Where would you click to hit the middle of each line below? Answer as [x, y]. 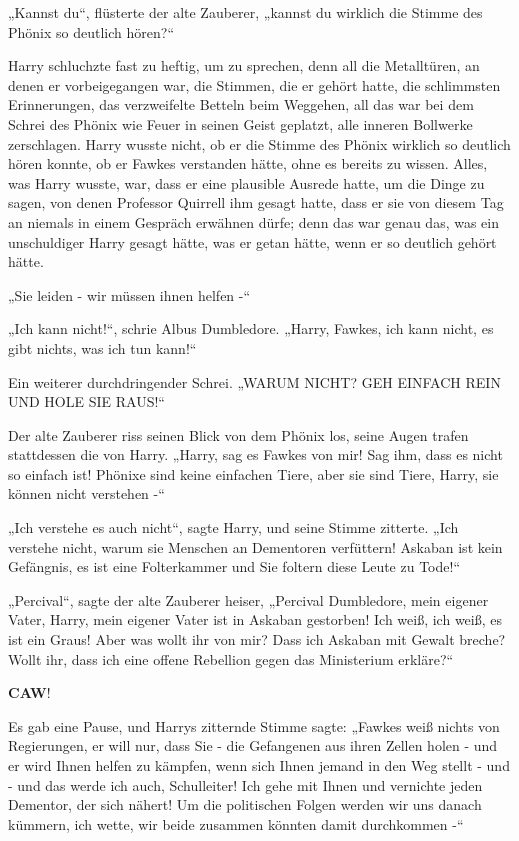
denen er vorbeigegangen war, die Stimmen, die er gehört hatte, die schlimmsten [254, 84]
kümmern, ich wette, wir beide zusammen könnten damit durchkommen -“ [236, 823]
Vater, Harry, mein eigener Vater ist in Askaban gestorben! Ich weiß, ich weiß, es [255, 619]
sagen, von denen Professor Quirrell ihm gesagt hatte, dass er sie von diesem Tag [256, 202]
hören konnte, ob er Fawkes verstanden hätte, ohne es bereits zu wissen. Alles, [248, 163]
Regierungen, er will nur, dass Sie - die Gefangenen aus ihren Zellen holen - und [253, 745]
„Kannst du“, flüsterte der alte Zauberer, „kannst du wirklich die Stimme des [245, 12]
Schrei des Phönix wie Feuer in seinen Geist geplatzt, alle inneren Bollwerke [240, 123]
